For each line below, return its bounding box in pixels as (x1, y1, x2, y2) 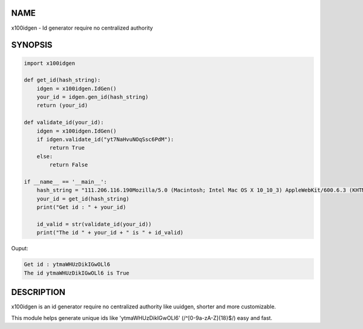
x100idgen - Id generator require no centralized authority (11, 24, 154, 32)
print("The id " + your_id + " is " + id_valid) (36, 229, 184, 236)
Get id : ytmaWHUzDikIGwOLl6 (24, 261, 111, 268)
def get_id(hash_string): (24, 76, 101, 84)
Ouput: (11, 245, 28, 252)
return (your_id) (36, 102, 88, 109)
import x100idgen (24, 59, 76, 67)
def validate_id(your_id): (24, 119, 104, 126)
